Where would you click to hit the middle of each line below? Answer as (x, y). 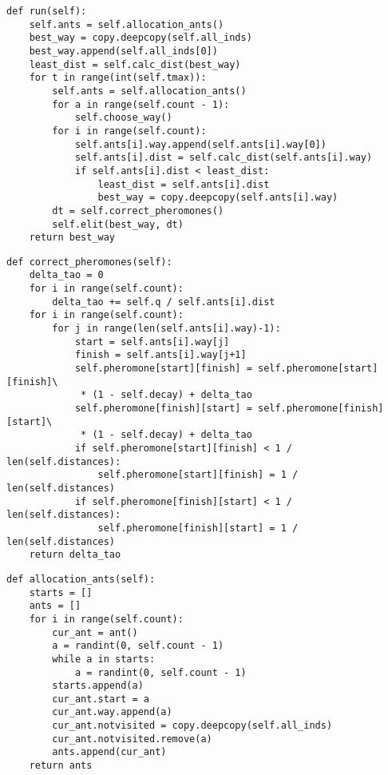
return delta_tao (75, 555)
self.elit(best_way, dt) (118, 224)
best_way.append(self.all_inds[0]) (123, 51)
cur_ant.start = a (101, 699)
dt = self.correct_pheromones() (138, 211)
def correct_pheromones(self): (89, 262)
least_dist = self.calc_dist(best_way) (135, 64)
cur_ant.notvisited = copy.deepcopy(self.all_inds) (192, 726)
